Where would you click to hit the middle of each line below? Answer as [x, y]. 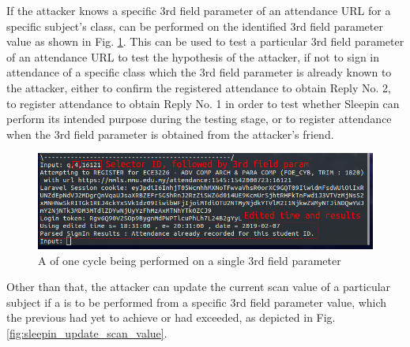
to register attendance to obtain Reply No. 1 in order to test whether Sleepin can [203, 103]
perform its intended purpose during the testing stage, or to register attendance [199, 119]
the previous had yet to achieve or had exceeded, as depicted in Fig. [171, 317]
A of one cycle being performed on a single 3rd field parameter [190, 260]
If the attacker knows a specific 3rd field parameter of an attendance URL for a [199, 10]
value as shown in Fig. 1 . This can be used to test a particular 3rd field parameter [205, 41]
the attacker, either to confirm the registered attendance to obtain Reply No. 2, [199, 87]
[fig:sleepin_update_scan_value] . [87, 332]
